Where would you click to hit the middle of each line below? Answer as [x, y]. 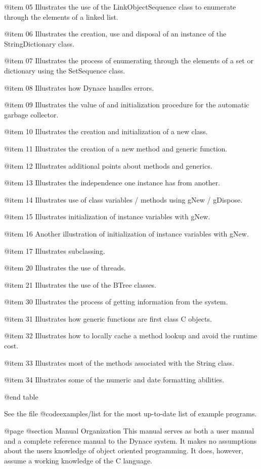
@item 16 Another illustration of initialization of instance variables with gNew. [126, 233]
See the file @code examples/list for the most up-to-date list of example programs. [130, 414]
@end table [21, 396]
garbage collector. [31, 114]
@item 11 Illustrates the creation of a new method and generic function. [116, 148]
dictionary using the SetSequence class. [65, 70]
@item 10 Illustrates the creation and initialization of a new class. [106, 131]
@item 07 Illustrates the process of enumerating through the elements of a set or [129, 61]
